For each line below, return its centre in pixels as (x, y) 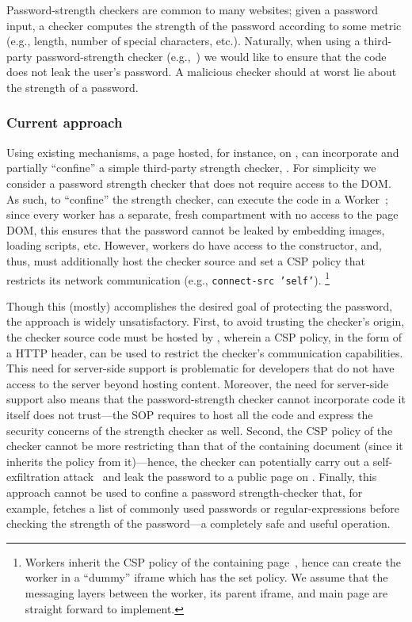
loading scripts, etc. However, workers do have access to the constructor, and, (194, 245)
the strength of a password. (72, 87)
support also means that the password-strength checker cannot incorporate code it (206, 399)
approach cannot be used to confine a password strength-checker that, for (185, 492)
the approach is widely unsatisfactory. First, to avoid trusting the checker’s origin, (206, 321)
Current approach (65, 122)
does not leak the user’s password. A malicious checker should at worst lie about (202, 72)
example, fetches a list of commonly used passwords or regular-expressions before (203, 508)
